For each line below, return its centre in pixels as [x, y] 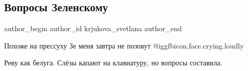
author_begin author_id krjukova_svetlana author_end [93, 28]
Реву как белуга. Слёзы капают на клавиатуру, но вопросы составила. [113, 63]
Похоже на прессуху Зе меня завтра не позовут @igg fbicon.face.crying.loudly [124, 45]
